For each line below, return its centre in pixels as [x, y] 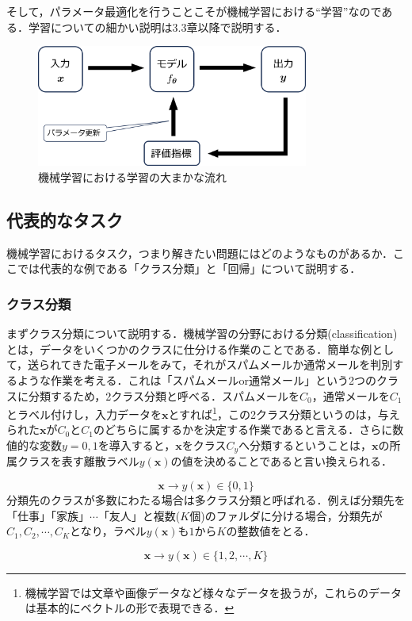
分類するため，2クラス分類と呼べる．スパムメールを [164, 395]
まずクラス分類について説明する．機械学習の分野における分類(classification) [202, 333]
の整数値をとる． [271, 531]
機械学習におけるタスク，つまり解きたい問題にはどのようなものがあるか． [200, 253]
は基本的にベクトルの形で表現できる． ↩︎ [130, 608]
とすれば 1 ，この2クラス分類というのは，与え [284, 413]
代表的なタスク [65, 219]
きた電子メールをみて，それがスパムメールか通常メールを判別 [232, 364]
